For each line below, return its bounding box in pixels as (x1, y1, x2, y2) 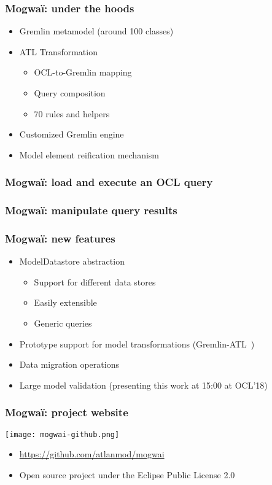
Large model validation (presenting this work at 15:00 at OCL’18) (19, 378, 268, 391)
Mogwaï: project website (5, 405, 128, 420)
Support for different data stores (34, 275, 156, 288)
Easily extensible (34, 296, 97, 309)
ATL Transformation (19, 45, 98, 58)
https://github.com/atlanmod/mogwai (19, 448, 165, 460)
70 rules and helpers (34, 107, 110, 120)
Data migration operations (19, 358, 119, 371)
